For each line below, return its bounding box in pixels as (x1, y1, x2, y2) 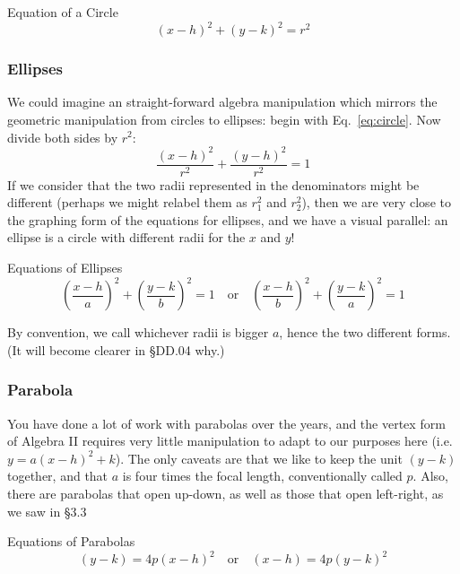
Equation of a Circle (7, 3, 118, 21)
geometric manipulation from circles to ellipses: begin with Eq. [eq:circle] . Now (7, 109, 441, 128)
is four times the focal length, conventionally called (122, 466, 403, 485)
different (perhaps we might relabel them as (7, 193, 247, 212)
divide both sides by (7, 127, 118, 146)
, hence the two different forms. (279, 323, 451, 342)
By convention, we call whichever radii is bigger (7, 323, 269, 342)
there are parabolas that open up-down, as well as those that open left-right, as (7, 483, 444, 502)
